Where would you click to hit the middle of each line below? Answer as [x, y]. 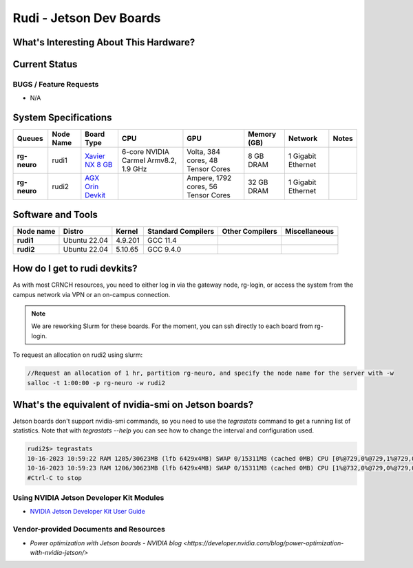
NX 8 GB [99, 165]
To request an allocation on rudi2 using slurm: [78, 355]
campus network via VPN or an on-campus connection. [92, 294]
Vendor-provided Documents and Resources [89, 529]
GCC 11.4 [162, 240]
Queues [30, 139]
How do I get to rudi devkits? [75, 269]
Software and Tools [55, 214]
